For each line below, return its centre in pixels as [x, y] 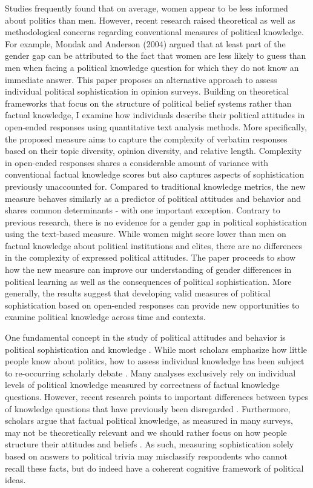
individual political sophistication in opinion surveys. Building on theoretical [147, 91]
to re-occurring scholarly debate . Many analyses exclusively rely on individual [150, 373]
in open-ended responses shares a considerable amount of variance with [137, 162]
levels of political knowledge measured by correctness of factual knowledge [142, 385]
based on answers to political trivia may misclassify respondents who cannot [146, 456]
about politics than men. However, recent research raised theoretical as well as [150, 20]
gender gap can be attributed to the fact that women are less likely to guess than [156, 55]
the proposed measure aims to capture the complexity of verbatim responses [146, 139]
